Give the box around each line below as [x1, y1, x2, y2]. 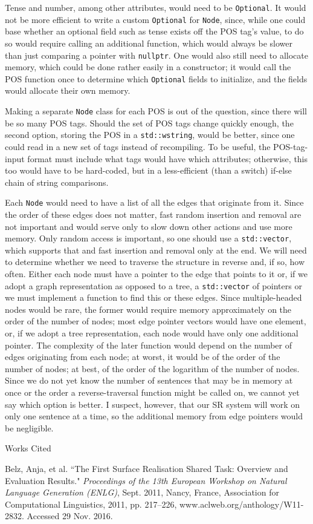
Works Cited [5, 442, 51, 454]
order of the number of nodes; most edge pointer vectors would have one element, [5, 315, 306, 327]
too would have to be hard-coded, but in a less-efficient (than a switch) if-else [5, 164, 292, 177]
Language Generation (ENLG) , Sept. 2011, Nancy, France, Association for [5, 486, 279, 499]
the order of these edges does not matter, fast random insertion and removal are [5, 208, 302, 220]
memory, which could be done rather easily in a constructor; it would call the [5, 61, 291, 73]
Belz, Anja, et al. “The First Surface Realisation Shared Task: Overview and [5, 462, 288, 474]
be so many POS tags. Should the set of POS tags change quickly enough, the [5, 116, 294, 129]
